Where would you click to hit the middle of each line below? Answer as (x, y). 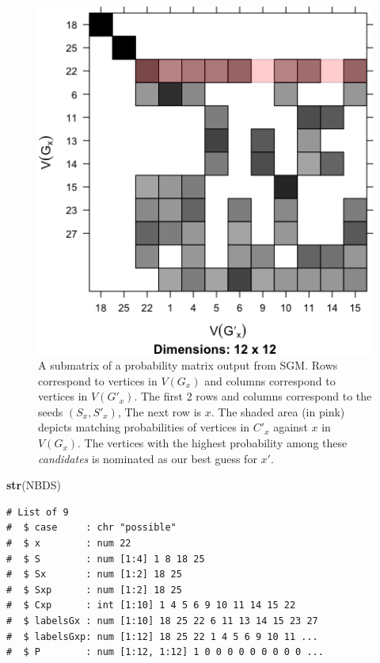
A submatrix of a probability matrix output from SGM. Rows (188, 365)
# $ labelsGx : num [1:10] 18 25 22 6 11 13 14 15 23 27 (162, 621)
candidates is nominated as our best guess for (148, 458)
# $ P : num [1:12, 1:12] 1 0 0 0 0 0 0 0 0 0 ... (165, 652)
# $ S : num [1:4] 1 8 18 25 (106, 559)
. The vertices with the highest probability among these (213, 443)
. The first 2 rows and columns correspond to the (253, 396)
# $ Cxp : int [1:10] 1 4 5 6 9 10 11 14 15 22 (151, 606)
